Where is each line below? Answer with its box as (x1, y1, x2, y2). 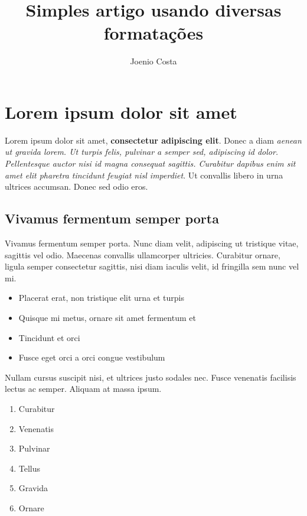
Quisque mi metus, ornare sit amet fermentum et (18, 311, 196, 323)
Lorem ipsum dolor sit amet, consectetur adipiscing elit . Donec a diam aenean (5, 134, 302, 146)
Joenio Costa (130, 55, 177, 67)
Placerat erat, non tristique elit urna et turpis (18, 291, 184, 304)
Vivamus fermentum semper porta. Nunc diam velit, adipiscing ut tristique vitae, (5, 237, 299, 249)
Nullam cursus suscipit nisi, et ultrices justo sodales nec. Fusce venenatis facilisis (5, 371, 296, 383)
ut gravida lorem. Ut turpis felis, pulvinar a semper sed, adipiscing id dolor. (5, 145, 279, 158)
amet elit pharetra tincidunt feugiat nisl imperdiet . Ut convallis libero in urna (5, 168, 283, 181)
